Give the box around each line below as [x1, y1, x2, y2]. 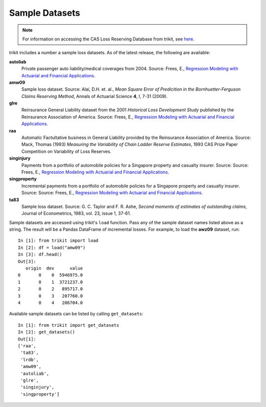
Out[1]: [18, 336, 36, 342]
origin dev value [25, 266, 83, 271]
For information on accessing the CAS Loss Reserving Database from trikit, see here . [22, 36, 195, 42]
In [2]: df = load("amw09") [18, 244, 86, 250]
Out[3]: [18, 259, 36, 264]
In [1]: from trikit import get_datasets [18, 322, 119, 328]
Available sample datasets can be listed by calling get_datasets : [9, 311, 144, 317]
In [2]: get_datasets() [18, 329, 75, 335]
